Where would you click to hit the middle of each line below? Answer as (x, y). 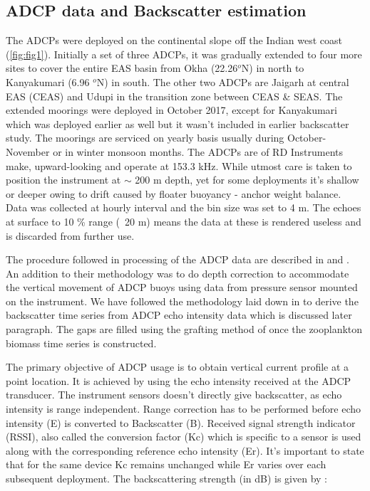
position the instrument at (63, 180)
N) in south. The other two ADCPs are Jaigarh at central (223, 81)
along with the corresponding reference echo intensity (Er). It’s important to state (185, 450)
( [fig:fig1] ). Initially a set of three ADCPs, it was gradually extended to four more (184, 54)
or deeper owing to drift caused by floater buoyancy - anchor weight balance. (174, 193)
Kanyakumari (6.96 (48, 81)
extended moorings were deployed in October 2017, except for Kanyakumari (171, 110)
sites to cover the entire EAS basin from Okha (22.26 (122, 68)
